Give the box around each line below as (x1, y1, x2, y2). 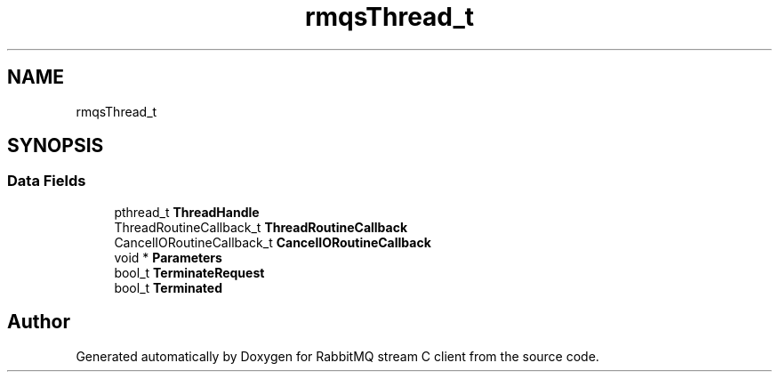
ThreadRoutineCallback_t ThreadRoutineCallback (114, 219, 408, 235)
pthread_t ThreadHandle (114, 204, 260, 220)
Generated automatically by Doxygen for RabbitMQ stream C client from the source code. (76, 348, 599, 364)
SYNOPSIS (7, 134, 104, 157)
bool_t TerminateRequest (114, 264, 265, 280)
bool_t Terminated (114, 279, 223, 295)
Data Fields (7, 172, 86, 190)
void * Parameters (114, 249, 222, 265)
